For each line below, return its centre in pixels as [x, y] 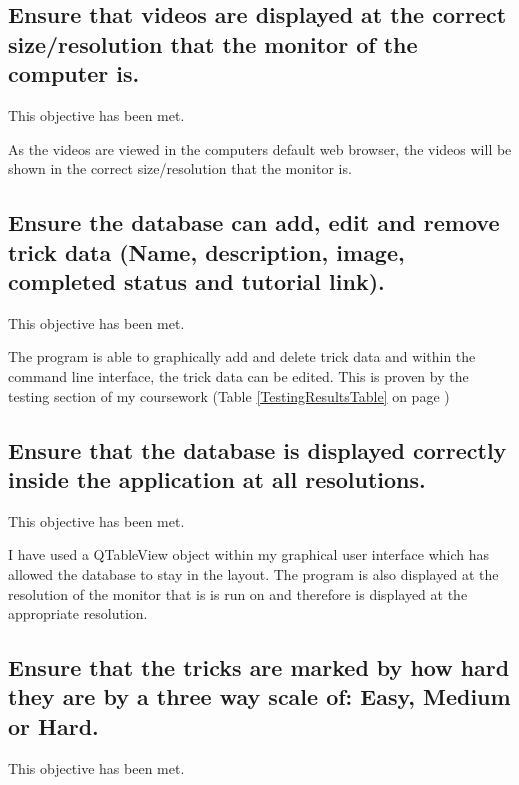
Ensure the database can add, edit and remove [254, 222]
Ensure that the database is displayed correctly [257, 449]
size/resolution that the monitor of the [213, 43]
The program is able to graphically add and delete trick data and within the [242, 356]
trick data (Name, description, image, [206, 251]
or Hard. [53, 725]
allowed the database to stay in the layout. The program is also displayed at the [253, 573]
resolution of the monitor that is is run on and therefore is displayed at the [238, 593]
